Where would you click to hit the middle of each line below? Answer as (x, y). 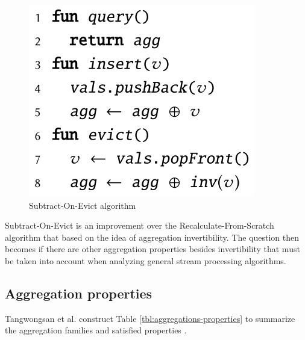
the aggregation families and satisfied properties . (96, 330)
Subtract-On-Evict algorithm (83, 205)
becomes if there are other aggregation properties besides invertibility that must (152, 249)
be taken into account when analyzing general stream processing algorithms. (146, 260)
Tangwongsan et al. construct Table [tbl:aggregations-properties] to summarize (150, 318)
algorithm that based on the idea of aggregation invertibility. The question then (152, 237)
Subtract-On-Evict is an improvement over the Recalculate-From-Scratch (140, 225)
